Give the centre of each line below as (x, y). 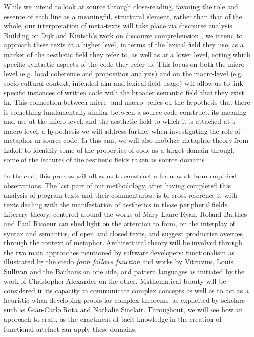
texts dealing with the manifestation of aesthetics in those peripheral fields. (116, 204)
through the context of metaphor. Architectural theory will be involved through (123, 243)
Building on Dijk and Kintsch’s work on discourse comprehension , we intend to (123, 35)
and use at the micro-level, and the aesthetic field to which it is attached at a (120, 121)
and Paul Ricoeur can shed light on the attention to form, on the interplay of (120, 224)
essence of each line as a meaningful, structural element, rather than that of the (123, 16)
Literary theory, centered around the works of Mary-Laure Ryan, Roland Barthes (126, 214)
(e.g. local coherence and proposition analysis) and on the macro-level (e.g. (131, 73)
